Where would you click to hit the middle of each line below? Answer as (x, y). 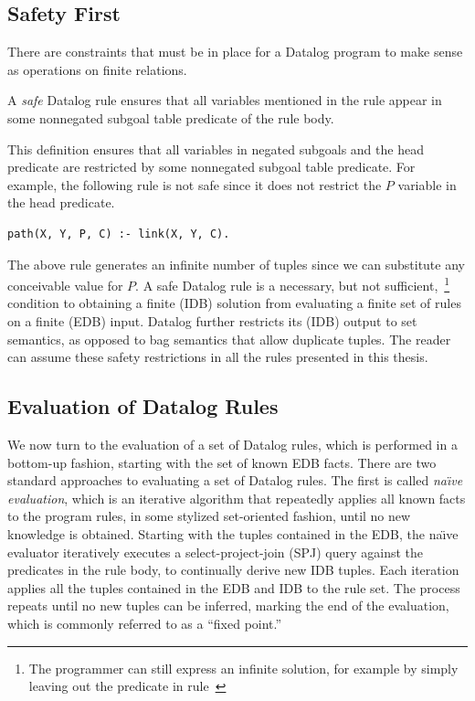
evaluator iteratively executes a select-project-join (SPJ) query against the (215, 552)
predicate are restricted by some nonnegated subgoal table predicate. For (211, 167)
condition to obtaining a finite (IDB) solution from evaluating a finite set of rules (234, 303)
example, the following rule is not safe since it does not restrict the (195, 184)
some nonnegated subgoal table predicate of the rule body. (171, 117)
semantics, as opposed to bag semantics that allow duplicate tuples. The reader (229, 339)
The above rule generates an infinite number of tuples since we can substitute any (236, 264)
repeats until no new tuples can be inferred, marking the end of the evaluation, (228, 605)
